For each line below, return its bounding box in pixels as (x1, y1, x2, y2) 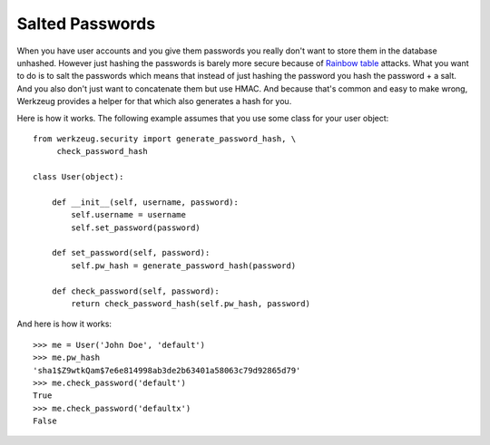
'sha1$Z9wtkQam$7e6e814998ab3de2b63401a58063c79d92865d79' (33, 365, 301, 375)
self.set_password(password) (71, 222, 201, 233)
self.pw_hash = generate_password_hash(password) (71, 260, 297, 271)
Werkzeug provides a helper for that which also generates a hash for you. (16, 96, 292, 107)
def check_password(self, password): (51, 285, 220, 296)
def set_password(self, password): (51, 247, 211, 258)
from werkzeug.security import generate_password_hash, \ (33, 133, 297, 144)
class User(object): (33, 172, 124, 182)
